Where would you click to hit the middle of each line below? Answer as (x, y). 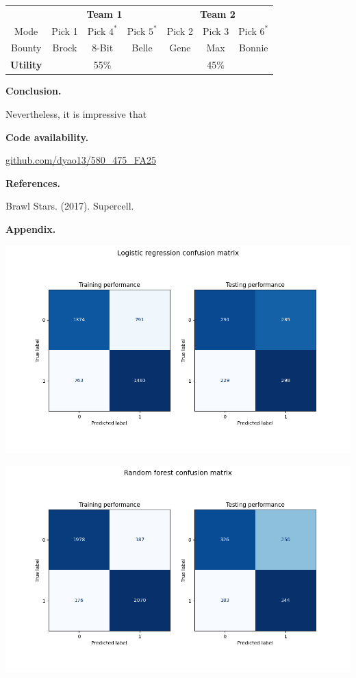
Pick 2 (180, 30)
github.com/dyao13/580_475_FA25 (81, 160)
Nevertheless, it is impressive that (76, 113)
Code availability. (47, 137)
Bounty (26, 48)
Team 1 (104, 13)
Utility (26, 65)
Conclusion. (34, 91)
